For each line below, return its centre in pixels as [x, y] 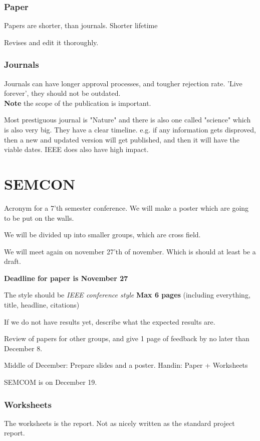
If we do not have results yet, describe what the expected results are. [110, 321]
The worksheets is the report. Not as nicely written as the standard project [119, 423]
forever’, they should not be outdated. [62, 93]
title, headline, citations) [42, 305]
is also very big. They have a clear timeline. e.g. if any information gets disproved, [130, 129]
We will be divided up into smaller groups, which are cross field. [102, 235]
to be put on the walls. [39, 217]
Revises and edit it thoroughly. [51, 42]
